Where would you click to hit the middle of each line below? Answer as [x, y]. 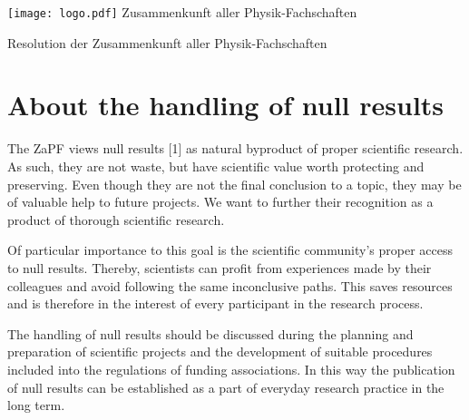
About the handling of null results [226, 105]
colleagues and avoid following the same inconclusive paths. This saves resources [230, 285]
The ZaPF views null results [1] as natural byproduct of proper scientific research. [235, 148]
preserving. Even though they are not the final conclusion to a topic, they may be [234, 184]
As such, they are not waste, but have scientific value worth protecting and [216, 166]
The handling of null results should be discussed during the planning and [210, 333]
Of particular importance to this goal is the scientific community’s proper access [230, 250]
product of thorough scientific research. [116, 219]
